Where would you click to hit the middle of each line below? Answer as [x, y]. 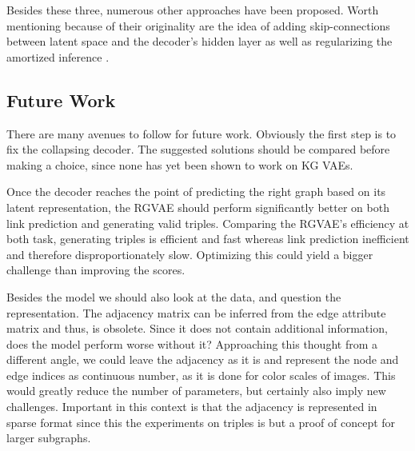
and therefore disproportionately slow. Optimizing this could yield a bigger [190, 254]
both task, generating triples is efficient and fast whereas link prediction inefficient [208, 239]
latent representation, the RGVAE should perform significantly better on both [198, 207]
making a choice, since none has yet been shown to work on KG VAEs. [180, 164]
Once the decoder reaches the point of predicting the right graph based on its [196, 192]
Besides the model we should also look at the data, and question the [174, 296]
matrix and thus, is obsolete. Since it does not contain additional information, [197, 328]
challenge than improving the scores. [96, 270]
